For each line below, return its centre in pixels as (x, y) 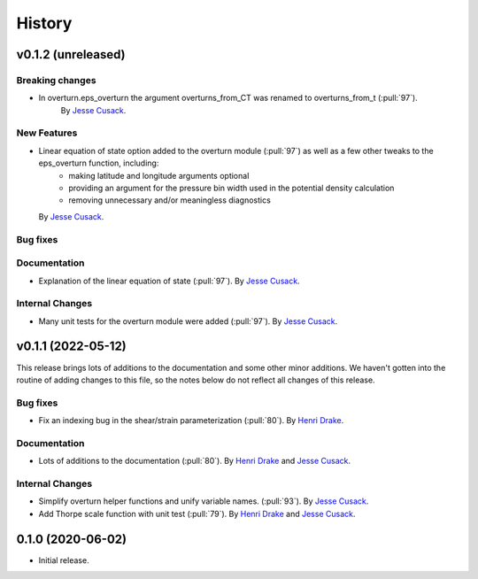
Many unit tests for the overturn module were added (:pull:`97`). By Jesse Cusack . (188, 321)
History (44, 23)
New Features (47, 133)
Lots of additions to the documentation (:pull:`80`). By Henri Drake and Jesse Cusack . (195, 461)
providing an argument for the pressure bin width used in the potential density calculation (231, 188)
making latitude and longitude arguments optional (159, 175)
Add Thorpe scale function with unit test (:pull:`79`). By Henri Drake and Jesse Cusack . (197, 513)
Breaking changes (56, 80)
